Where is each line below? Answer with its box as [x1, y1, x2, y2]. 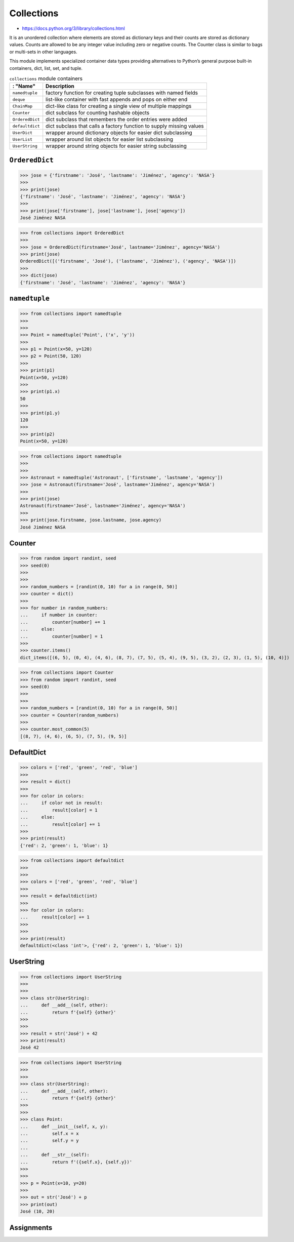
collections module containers [9, 75, 83, 82]
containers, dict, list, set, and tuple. [9, 65, 83, 71]
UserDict [12, 130, 33, 135]
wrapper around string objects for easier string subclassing [46, 142, 187, 149]
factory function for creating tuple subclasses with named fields [46, 89, 198, 96]
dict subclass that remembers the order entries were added [46, 116, 187, 123]
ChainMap [12, 103, 33, 109]
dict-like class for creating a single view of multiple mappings [46, 103, 192, 110]
